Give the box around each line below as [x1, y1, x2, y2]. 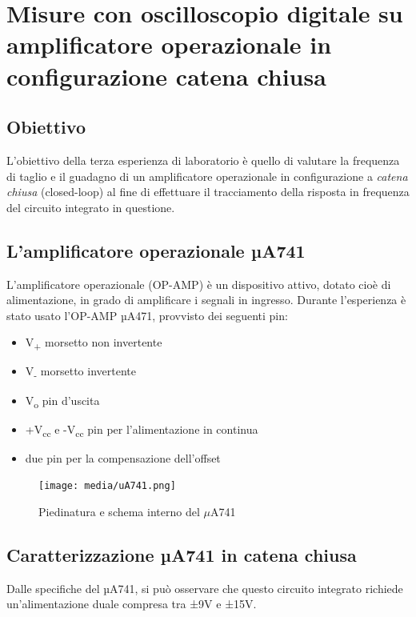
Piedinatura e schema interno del [38, 503, 200, 520]
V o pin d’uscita [25, 391, 100, 411]
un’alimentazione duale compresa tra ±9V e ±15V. [6, 595, 257, 612]
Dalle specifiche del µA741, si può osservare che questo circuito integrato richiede [6, 579, 403, 596]
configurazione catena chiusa [6, 59, 326, 92]
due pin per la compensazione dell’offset [25, 449, 221, 466]
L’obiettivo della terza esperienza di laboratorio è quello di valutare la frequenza [6, 151, 400, 168]
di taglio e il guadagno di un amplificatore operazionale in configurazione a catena [6, 167, 408, 184]
